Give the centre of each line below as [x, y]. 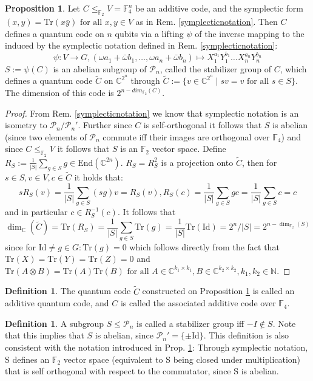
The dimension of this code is [59, 93]
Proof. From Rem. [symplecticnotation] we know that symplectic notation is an [152, 113]
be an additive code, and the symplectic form [219, 8]
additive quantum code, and [57, 303]
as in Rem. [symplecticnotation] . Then [207, 22]
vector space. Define [189, 149]
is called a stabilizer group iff [190, 323]
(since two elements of [46, 136]
